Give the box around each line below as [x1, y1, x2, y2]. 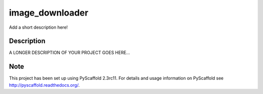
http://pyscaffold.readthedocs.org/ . [9, 82, 80, 88]
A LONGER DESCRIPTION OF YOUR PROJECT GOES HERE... [9, 50, 130, 56]
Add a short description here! [9, 24, 68, 30]
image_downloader [9, 7, 89, 18]
